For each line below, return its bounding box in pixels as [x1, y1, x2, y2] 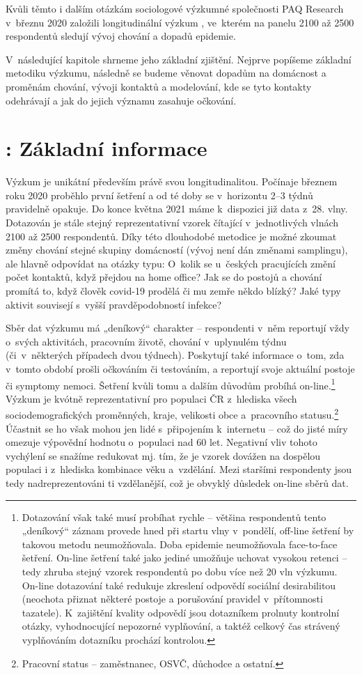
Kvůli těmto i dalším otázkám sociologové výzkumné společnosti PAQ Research [6, 1, 344, 15]
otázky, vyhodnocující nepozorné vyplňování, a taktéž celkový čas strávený [22, 619, 340, 633]
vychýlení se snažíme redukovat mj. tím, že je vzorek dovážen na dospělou [6, 448, 321, 463]
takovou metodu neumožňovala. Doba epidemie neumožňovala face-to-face [22, 536, 338, 551]
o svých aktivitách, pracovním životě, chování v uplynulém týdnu [6, 334, 287, 348]
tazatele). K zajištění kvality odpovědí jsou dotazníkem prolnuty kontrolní [22, 605, 340, 619]
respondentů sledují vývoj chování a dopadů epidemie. [6, 29, 236, 43]
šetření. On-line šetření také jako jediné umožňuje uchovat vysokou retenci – [22, 550, 347, 565]
